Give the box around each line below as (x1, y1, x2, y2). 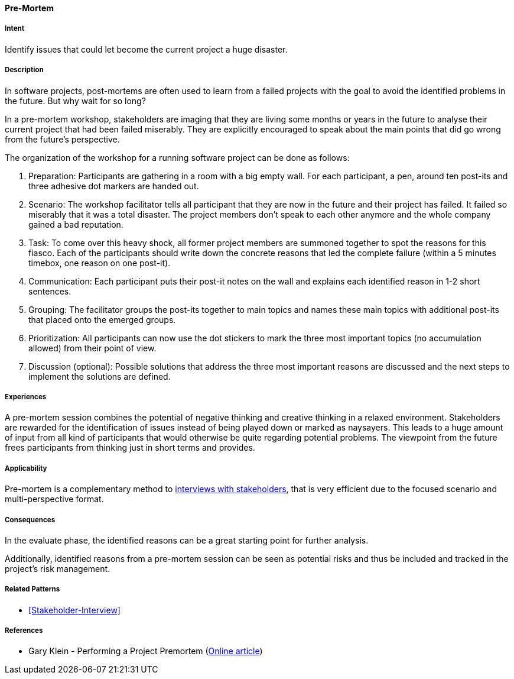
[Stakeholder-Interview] (28, 604, 121, 615)
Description (5, 66, 44, 75)
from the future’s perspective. (5, 134, 120, 144)
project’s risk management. (5, 563, 110, 574)
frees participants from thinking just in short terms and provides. (5, 442, 255, 453)
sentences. (28, 286, 71, 296)
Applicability (5, 464, 47, 473)
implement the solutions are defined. (28, 371, 171, 381)
